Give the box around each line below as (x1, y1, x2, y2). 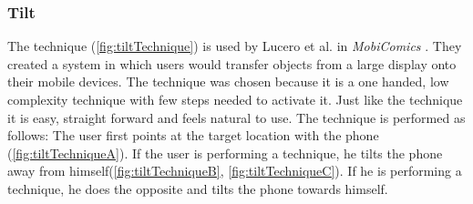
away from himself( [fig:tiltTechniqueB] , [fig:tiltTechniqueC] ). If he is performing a (7, 161, 462, 180)
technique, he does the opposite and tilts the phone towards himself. (7, 178, 388, 198)
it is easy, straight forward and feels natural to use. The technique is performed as (7, 107, 466, 127)
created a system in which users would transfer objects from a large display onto (7, 54, 457, 73)
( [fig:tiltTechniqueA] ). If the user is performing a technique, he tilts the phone (7, 143, 443, 162)
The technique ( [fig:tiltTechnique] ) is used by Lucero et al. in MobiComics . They (7, 36, 462, 56)
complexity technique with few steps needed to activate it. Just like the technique (7, 90, 463, 108)
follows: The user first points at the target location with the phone (7, 126, 379, 145)
